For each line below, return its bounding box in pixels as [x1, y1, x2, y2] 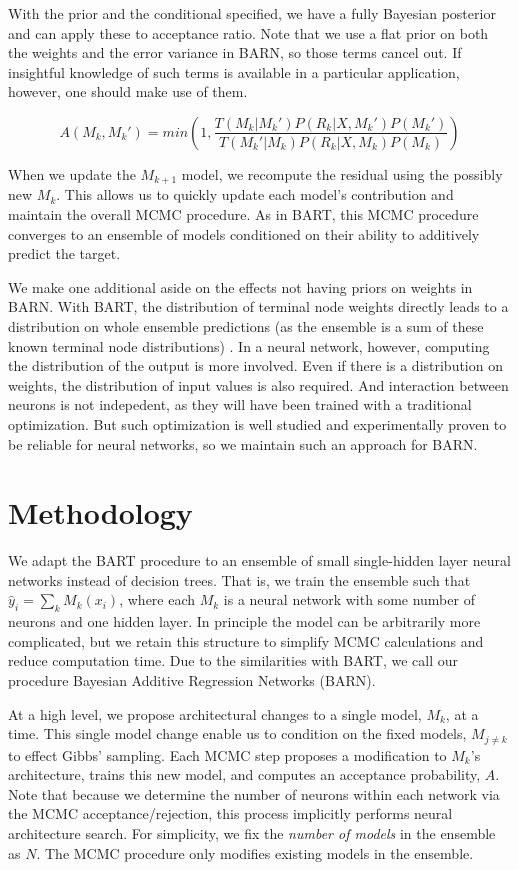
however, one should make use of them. [8, 81, 248, 102]
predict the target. [8, 243, 121, 264]
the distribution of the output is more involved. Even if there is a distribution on [8, 355, 503, 376]
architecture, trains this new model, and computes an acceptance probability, [8, 764, 481, 785]
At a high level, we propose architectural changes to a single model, [8, 703, 422, 724]
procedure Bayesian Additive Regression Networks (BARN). [8, 670, 376, 691]
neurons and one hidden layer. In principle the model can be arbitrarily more [8, 611, 481, 632]
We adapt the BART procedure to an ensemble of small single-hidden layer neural [8, 550, 511, 571]
